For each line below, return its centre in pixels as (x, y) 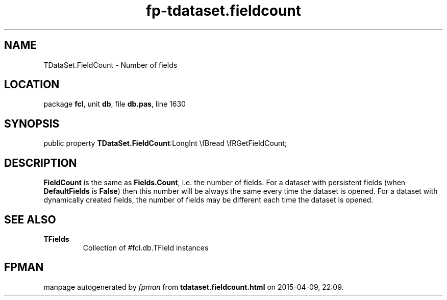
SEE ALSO (30, 219)
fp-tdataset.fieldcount (224, 11)
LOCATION (32, 85)
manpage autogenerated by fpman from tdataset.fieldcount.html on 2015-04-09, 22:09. (194, 287)
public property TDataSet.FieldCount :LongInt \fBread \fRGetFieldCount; (165, 143)
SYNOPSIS (32, 123)
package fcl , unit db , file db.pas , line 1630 (115, 104)
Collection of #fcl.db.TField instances (146, 247)
